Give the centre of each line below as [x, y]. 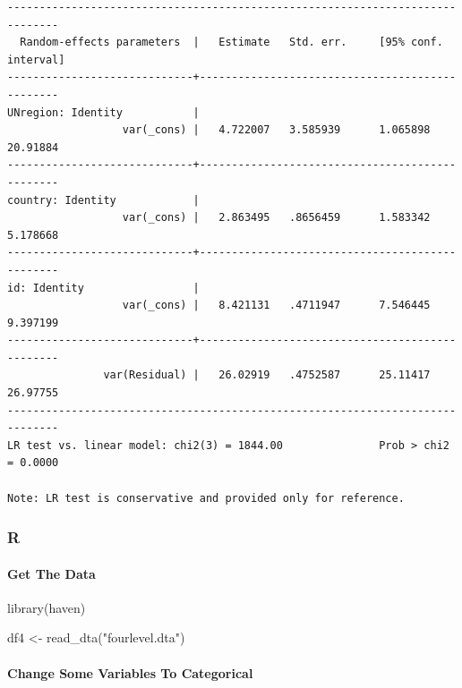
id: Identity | [103, 288]
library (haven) [47, 607]
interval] [36, 59]
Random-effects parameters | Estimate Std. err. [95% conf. [231, 42]
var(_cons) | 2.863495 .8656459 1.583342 [276, 218]
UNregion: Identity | [103, 112]
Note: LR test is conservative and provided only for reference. [206, 498]
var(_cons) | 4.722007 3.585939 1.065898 [276, 130]
